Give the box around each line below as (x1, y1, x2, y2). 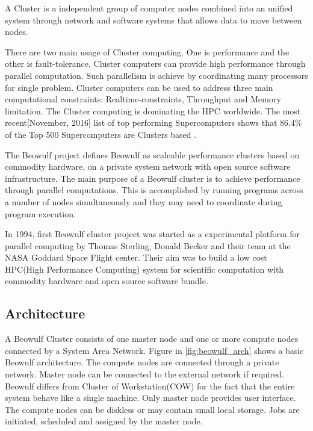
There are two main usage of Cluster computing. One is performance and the (5, 45, 290, 58)
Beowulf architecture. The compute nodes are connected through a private (5, 356, 279, 368)
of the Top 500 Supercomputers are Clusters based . (5, 128, 197, 140)
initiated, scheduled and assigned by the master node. (5, 415, 203, 427)
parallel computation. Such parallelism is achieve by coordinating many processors (5, 69, 308, 81)
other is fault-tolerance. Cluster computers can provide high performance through (5, 57, 306, 70)
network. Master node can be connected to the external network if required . (5, 368, 284, 380)
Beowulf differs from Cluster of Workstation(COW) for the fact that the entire (5, 379, 295, 392)
